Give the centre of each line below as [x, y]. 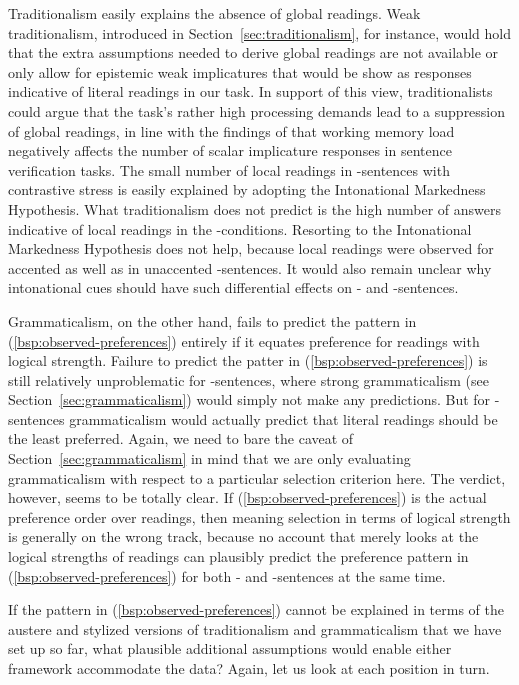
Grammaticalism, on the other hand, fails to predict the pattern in [212, 320]
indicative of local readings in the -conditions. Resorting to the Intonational [240, 228]
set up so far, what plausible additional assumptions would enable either [230, 648]
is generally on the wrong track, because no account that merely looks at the [243, 536]
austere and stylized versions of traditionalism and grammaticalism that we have [255, 628]
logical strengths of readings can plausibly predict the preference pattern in [238, 556]
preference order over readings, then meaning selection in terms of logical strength [259, 516]
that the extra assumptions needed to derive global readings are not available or [253, 52]
